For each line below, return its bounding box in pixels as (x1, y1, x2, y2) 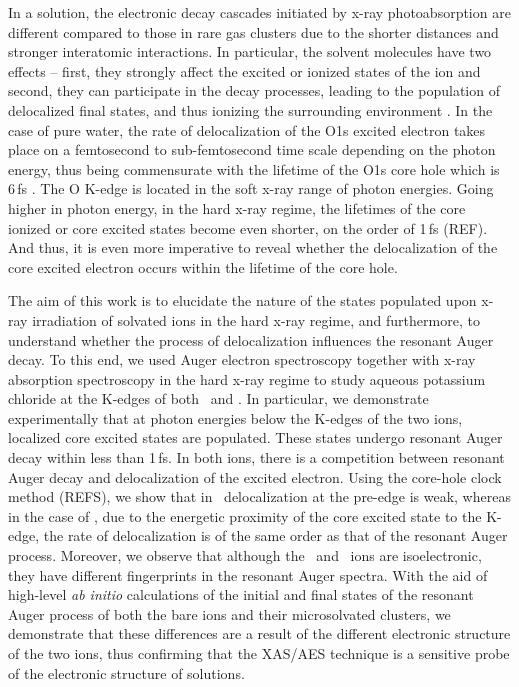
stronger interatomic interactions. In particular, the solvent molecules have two (8, 41, 492, 62)
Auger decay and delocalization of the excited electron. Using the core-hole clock (8, 466, 502, 487)
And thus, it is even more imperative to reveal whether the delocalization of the (8, 237, 498, 258)
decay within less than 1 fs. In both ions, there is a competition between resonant (8, 447, 505, 468)
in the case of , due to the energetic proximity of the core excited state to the (8, 505, 482, 526)
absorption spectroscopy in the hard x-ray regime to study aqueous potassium (8, 368, 486, 389)
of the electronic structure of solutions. (8, 662, 245, 683)
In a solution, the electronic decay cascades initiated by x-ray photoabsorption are (8, 2, 511, 22)
